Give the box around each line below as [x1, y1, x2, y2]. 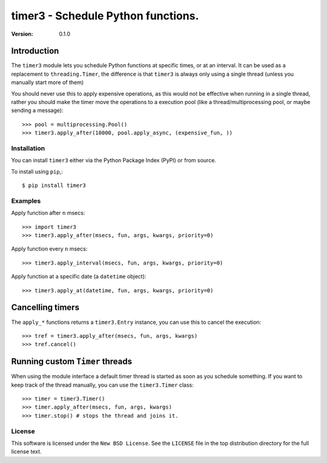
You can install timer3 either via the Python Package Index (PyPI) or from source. [11, 157, 216, 164]
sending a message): [11, 107, 64, 114]
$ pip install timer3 [22, 182, 86, 189]
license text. [11, 448, 42, 455]
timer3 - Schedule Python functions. [11, 9, 199, 22]
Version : [11, 30, 33, 38]
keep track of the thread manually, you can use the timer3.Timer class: [11, 381, 194, 389]
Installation [11, 144, 45, 153]
